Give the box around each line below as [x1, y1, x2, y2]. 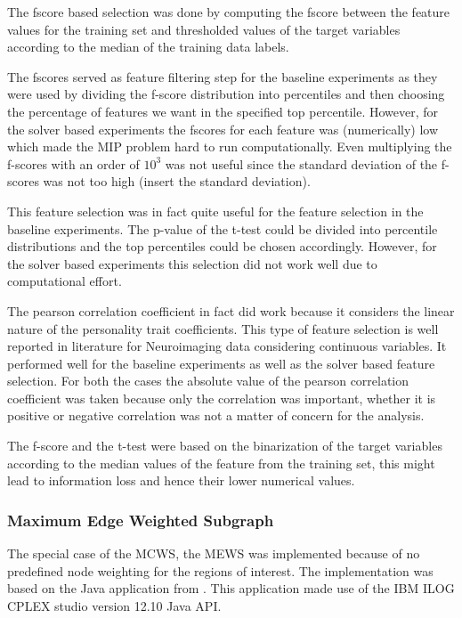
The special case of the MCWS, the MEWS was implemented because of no [7, 544, 420, 563]
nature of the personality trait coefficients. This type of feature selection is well [7, 319, 439, 337]
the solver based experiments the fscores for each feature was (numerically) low [7, 119, 439, 138]
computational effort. [7, 272, 122, 290]
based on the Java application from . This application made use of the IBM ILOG [7, 579, 455, 598]
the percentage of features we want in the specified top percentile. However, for [7, 102, 439, 120]
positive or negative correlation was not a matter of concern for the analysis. [7, 406, 425, 425]
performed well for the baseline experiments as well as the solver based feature [7, 354, 435, 372]
